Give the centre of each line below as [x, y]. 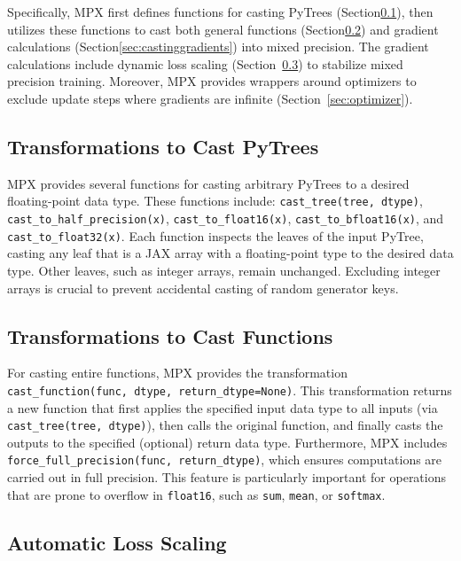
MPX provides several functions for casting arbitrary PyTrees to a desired [208, 183]
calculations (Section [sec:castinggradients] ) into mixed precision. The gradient [218, 47]
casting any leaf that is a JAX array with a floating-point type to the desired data [230, 253]
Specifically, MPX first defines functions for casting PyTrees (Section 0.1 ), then [220, 12]
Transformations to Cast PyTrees [163, 146]
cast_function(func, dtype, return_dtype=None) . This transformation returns [230, 390]
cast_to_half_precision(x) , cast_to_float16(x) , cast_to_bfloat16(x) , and [226, 218]
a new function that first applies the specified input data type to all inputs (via [223, 407]
